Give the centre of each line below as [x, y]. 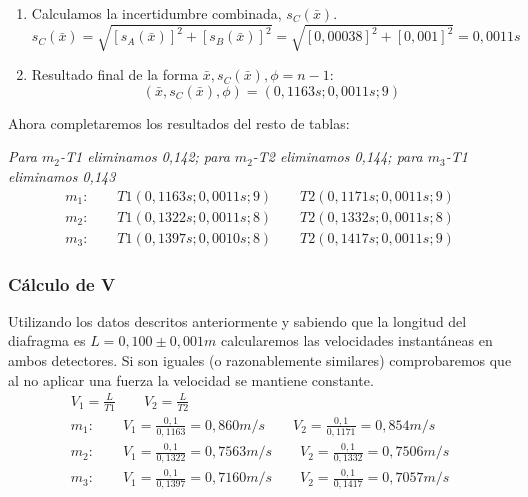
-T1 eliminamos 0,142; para [145, 156]
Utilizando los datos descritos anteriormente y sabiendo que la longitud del [237, 320]
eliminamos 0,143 [62, 175]
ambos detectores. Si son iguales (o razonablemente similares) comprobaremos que [260, 360]
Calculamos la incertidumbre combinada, [156, 13]
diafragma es [47, 340]
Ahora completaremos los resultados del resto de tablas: [179, 122]
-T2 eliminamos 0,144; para [337, 156]
